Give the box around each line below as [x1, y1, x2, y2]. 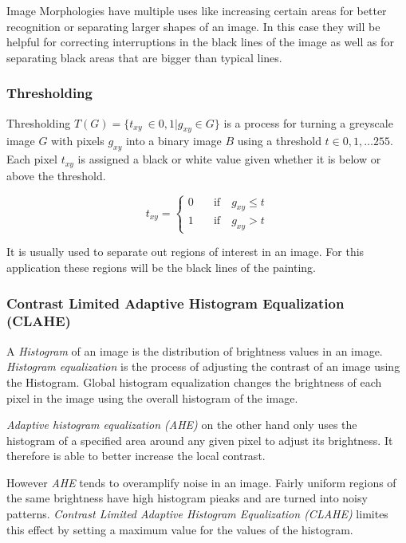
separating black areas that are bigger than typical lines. [6, 49, 282, 65]
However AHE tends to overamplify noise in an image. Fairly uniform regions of [6, 474, 396, 490]
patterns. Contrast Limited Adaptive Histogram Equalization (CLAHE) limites [6, 506, 388, 522]
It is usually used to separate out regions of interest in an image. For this [6, 243, 365, 260]
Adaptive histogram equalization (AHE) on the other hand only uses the [6, 416, 357, 433]
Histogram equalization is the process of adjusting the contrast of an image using [6, 358, 400, 375]
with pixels [51, 132, 104, 149]
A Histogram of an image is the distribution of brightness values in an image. [6, 342, 383, 359]
